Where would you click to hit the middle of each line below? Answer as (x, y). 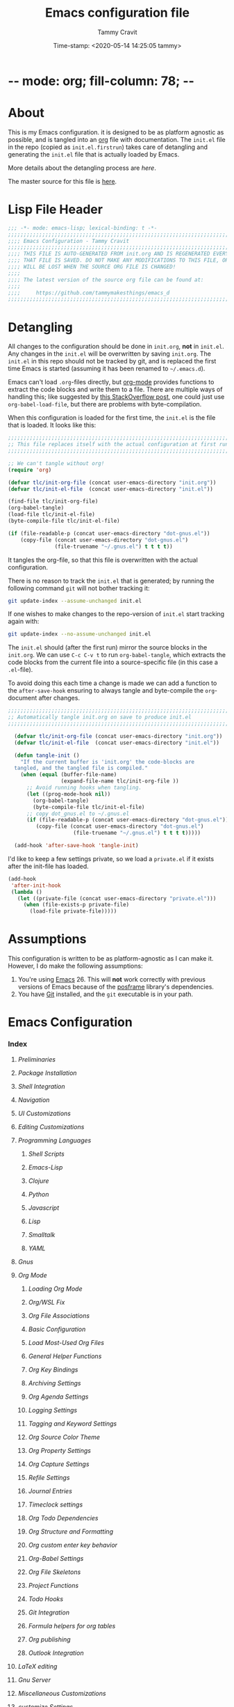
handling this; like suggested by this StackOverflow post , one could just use (116, 397)
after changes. (59, 698)
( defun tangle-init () (47, 755)
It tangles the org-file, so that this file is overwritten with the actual (103, 560)
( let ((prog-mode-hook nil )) (68, 794)
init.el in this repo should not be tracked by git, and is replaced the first (112, 361)
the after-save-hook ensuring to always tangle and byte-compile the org (111, 691)
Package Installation (47, 1073)
